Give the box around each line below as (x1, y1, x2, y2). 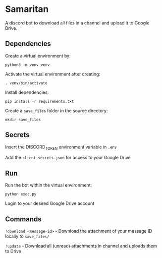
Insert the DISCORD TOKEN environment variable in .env (5, 144, 117, 151)
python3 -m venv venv (5, 62, 50, 67)
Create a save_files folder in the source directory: (5, 108, 108, 114)
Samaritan (5, 3, 49, 15)
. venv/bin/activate (5, 80, 48, 85)
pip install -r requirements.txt (5, 99, 74, 104)
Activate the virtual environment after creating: (5, 71, 101, 77)
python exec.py (5, 192, 37, 197)
